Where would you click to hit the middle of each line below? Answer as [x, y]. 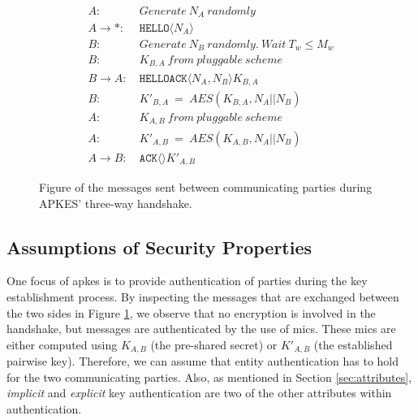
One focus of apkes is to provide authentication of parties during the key [187, 281]
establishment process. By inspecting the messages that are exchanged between [203, 296]
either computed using [62, 344]
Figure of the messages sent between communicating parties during [206, 187]
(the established [353, 344]
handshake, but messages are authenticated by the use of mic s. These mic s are [201, 329]
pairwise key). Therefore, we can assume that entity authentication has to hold [203, 361]
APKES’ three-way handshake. [116, 203]
